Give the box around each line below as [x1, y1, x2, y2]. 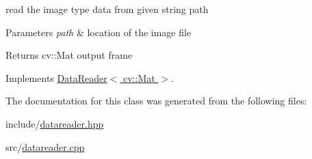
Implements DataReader [5, 70, 107, 85]
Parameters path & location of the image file [5, 25, 192, 39]
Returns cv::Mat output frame [5, 48, 133, 62]
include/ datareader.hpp [5, 116, 104, 130]
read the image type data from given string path [5, 2, 209, 16]
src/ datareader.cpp [5, 139, 85, 154]
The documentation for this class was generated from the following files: [5, 93, 307, 108]
